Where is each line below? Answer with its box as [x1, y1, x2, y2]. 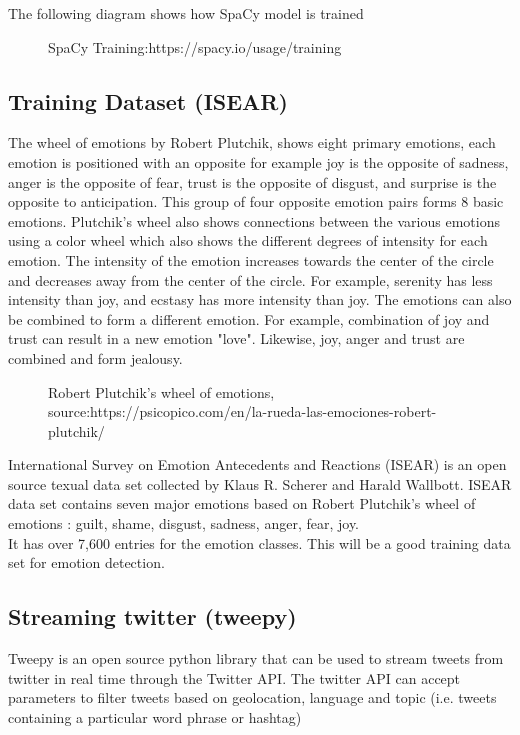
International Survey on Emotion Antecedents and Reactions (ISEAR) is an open [8, 454, 507, 475]
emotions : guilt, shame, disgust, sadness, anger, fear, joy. [8, 513, 360, 534]
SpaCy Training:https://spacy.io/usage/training [48, 36, 342, 57]
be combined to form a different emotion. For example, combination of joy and [8, 308, 490, 329]
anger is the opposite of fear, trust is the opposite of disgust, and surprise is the [8, 171, 497, 192]
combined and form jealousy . [8, 347, 183, 368]
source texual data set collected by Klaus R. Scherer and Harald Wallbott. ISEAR [8, 473, 512, 494]
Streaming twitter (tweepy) [8, 601, 297, 632]
